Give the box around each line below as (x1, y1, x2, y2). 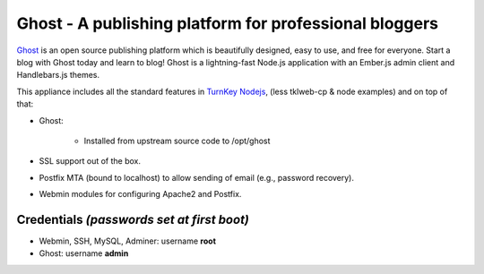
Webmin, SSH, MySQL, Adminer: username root (39, 235, 217, 246)
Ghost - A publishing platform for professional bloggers (16, 13, 439, 33)
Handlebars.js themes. (16, 70, 100, 81)
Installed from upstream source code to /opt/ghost (83, 135, 271, 146)
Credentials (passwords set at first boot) (16, 211, 250, 227)
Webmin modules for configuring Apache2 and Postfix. (39, 189, 242, 200)
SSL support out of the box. (39, 156, 142, 167)
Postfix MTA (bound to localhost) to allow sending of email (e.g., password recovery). (39, 172, 354, 183)
